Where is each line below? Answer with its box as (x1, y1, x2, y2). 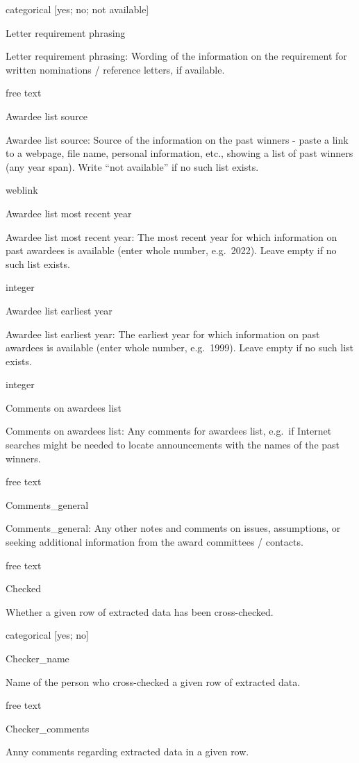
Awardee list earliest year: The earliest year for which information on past (6, 326, 320, 341)
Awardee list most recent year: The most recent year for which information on (6, 229, 337, 244)
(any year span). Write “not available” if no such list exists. (6, 159, 259, 174)
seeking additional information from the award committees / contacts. (6, 535, 303, 549)
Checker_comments (6, 721, 90, 735)
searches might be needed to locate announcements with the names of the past (6, 437, 340, 452)
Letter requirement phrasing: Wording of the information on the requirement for (6, 49, 347, 63)
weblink (6, 183, 38, 197)
